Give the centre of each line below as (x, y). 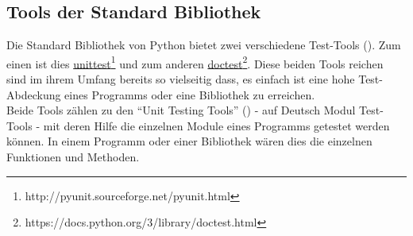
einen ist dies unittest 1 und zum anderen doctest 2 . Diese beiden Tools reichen (195, 62)
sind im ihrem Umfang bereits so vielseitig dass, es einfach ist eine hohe (181, 79)
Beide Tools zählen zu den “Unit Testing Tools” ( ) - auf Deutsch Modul (181, 110)
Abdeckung (34, 94)
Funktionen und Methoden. (73, 157)
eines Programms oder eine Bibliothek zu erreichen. (190, 94)
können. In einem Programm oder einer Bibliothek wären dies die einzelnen (189, 141)
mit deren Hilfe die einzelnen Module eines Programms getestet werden (216, 125)
